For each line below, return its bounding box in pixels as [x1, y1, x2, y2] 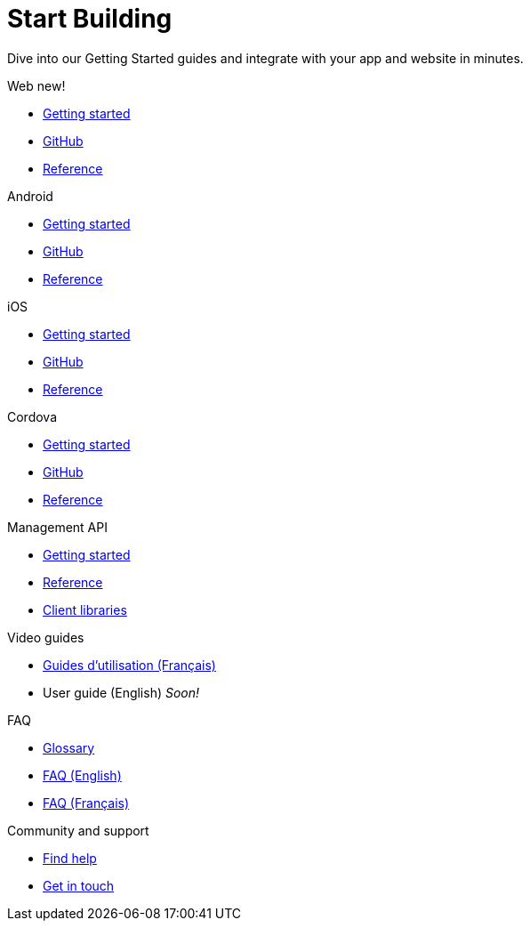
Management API [7, 519, 108, 535]
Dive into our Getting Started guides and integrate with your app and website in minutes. [7, 50, 524, 66]
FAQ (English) [43, 767, 122, 783]
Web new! [7, 77, 66, 93]
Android [7, 188, 53, 204]
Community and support [7, 822, 149, 838]
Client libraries [43, 601, 127, 617]
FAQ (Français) [43, 795, 130, 811]
